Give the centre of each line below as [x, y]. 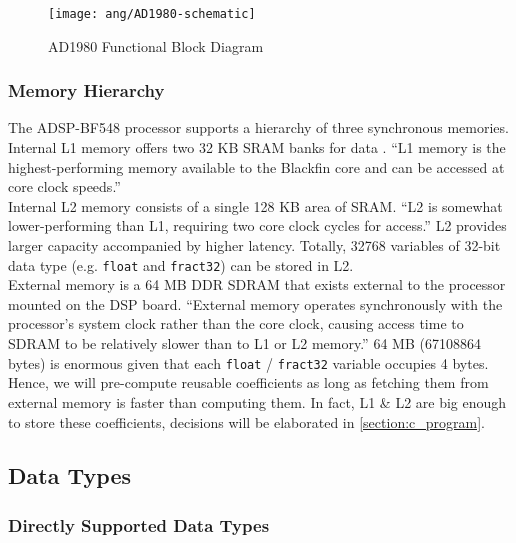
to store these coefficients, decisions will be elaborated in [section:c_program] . [246, 421]
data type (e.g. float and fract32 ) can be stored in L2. [181, 264]
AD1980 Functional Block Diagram [156, 45]
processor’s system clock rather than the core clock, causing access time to [236, 323]
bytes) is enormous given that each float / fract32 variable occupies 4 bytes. [248, 362]
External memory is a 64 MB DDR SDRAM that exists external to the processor [257, 284]
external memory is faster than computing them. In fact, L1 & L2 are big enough [257, 401]
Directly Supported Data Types [139, 524]
